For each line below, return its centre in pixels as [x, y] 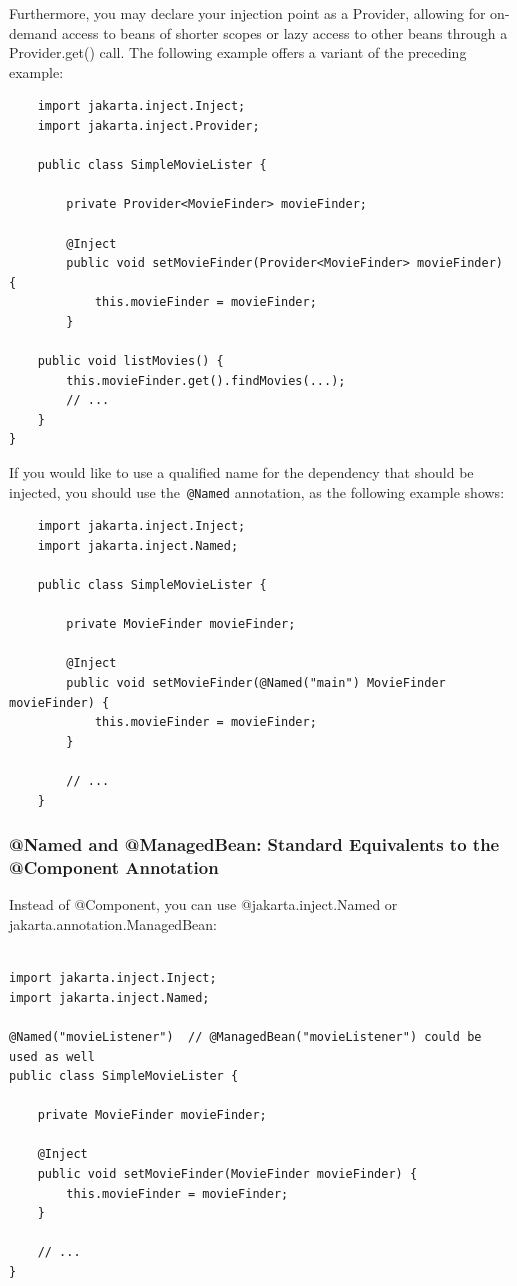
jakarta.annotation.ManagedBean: [113, 923]
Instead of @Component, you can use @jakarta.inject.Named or [203, 904]
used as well [52, 1056]
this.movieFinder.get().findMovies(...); [206, 380]
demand [33, 32]
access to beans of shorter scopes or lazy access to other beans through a [284, 32]
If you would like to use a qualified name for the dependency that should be [241, 472]
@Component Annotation [114, 867]
